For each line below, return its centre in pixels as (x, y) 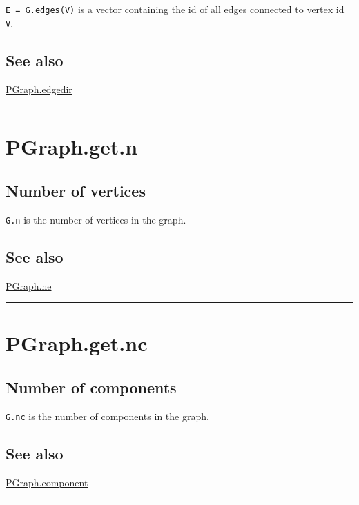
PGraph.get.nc (77, 343)
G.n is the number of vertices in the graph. (96, 219)
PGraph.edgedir (39, 89)
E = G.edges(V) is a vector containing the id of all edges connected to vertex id (175, 9)
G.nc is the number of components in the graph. (107, 416)
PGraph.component (47, 482)
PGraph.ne (29, 285)
